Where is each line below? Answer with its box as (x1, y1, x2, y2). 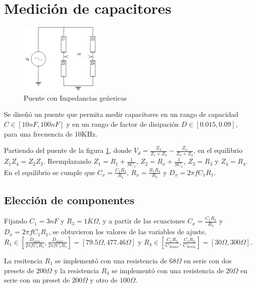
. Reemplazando (43, 156, 92, 166)
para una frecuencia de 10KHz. (4, 128, 98, 139)
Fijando (4, 216, 27, 226)
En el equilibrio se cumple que (4, 167, 95, 177)
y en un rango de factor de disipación (66, 119, 179, 129)
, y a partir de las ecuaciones (98, 216, 185, 226)
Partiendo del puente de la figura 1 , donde (4, 145, 132, 155)
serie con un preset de (4, 275, 70, 285)
